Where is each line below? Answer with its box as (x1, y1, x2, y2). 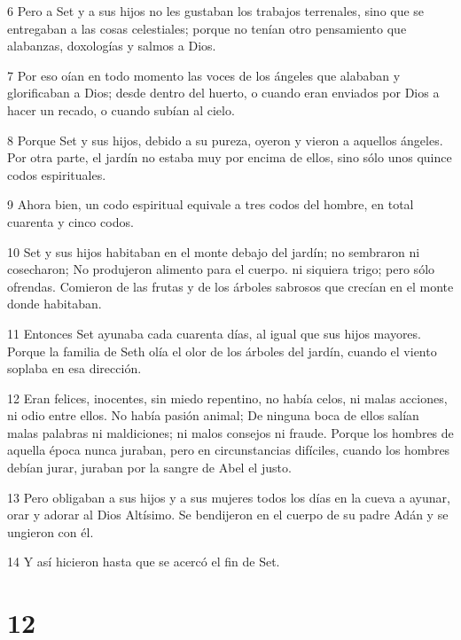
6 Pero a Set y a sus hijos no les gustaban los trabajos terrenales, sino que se (7, 2, 425, 20)
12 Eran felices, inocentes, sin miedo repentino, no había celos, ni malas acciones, (7, 388, 448, 407)
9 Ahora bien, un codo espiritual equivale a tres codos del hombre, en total (7, 195, 414, 214)
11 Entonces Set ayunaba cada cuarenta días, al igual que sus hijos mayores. (7, 324, 421, 342)
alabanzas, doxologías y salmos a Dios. (7, 36, 216, 55)
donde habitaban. (7, 294, 102, 313)
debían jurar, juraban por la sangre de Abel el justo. (7, 458, 292, 477)
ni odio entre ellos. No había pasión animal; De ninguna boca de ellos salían (7, 406, 419, 425)
